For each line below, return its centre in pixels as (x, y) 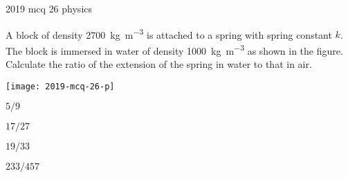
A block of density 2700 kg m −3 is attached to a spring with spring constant (169, 33)
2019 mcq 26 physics (49, 8)
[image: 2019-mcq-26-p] (60, 86)
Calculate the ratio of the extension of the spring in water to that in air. (159, 64)
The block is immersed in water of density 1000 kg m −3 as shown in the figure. (174, 49)
